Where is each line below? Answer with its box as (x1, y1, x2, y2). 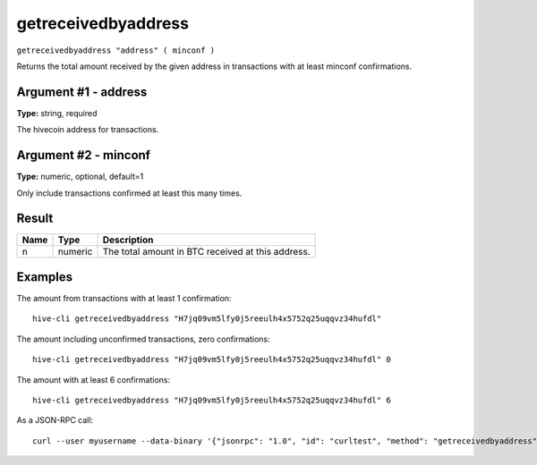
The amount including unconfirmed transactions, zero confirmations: (16, 334, 270, 344)
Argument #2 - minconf (16, 148, 151, 163)
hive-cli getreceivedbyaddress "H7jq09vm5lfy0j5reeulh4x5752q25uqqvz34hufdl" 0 (32, 354, 391, 365)
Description (102, 233, 154, 246)
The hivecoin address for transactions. (16, 124, 159, 135)
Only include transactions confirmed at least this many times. (16, 188, 243, 199)
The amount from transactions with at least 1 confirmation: (16, 292, 232, 303)
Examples (16, 269, 73, 284)
